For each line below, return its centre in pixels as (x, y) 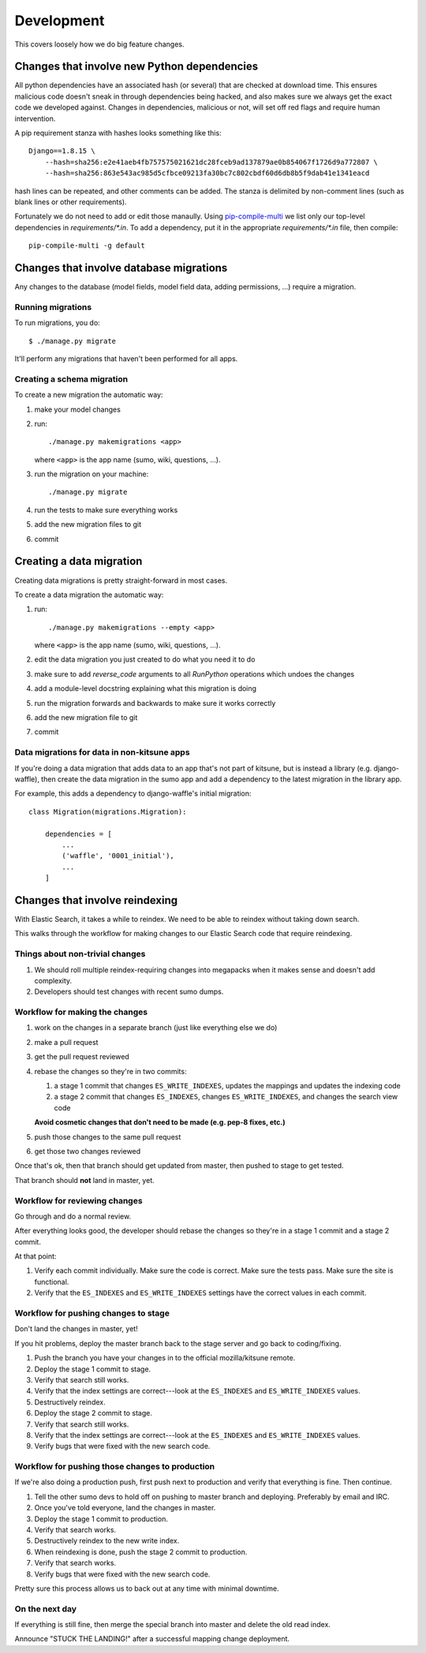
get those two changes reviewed (88, 1151)
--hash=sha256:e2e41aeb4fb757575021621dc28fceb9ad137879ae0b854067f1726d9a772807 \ (211, 162)
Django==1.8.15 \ (62, 151)
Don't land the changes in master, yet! (76, 1329)
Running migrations (53, 307)
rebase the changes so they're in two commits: (110, 1071)
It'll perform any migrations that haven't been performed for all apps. (126, 358)
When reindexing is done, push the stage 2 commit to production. (141, 1552)
